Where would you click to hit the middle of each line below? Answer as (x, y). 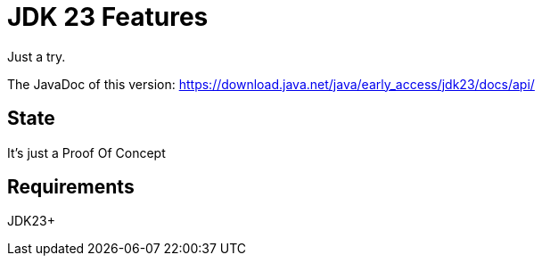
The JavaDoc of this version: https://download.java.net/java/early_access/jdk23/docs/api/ (271, 84)
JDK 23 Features (108, 17)
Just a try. (37, 56)
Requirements (71, 187)
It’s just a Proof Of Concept (86, 152)
